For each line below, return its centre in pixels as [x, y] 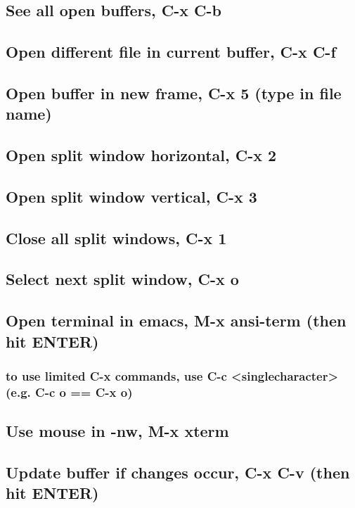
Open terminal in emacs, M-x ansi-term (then [176, 320]
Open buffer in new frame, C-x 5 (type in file [174, 93]
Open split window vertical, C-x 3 [131, 196]
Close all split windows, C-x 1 [116, 237]
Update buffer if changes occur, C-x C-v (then [178, 472]
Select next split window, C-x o [122, 279]
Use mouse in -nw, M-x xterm [117, 431]
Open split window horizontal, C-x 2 [141, 155]
